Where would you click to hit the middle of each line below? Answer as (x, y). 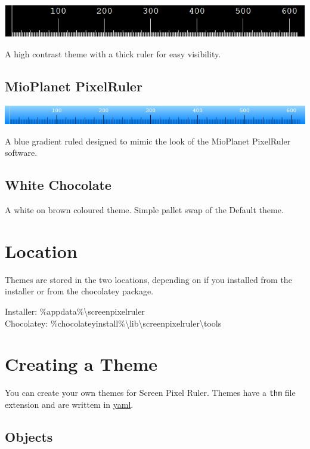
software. (21, 153)
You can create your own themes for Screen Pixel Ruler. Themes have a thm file (150, 393)
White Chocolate (58, 185)
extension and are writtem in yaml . (69, 405)
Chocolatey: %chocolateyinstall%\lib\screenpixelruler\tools (113, 323)
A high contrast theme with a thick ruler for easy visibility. (113, 53)
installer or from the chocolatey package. (79, 291)
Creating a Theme (81, 364)
